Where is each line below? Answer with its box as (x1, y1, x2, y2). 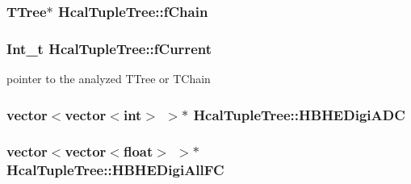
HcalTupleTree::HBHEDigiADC (193, 104, 405, 124)
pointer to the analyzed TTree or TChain (6, 70, 211, 87)
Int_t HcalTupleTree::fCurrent (6, 38, 212, 58)
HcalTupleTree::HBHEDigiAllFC (6, 160, 224, 180)
